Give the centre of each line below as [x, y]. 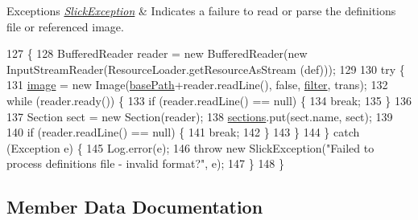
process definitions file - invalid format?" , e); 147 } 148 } [146, 163]
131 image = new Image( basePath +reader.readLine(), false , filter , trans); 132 [197, 85]
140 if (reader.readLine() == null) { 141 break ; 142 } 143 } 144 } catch [183, 132]
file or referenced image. [65, 26]
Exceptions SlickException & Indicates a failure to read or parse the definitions [201, 10]
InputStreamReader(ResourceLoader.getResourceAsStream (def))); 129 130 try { [206, 69]
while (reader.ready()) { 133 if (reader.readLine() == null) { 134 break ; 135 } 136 [209, 100]
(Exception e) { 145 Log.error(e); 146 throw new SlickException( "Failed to [190, 147]
